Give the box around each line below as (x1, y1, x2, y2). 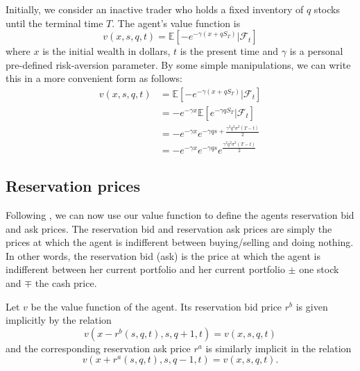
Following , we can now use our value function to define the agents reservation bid (6, 208, 354, 222)
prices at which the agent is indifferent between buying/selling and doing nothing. (6, 235, 354, 249)
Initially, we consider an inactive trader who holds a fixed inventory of (6, 2, 304, 16)
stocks (314, 2, 340, 16)
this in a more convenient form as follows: (6, 71, 183, 85)
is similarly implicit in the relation (205, 340, 352, 355)
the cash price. (35, 276, 97, 290)
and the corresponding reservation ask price (6, 340, 191, 355)
